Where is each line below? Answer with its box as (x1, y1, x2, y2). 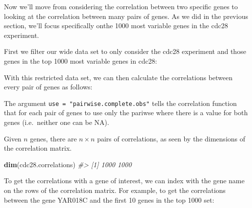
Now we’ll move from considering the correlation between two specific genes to (4, 1, 238, 11)
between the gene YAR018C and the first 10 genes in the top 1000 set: (4, 194, 214, 205)
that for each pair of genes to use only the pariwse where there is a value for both (4, 107, 248, 118)
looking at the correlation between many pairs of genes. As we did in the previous (4, 11, 248, 21)
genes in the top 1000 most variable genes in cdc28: (4, 55, 157, 66)
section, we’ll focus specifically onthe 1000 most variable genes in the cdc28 (4, 20, 228, 31)
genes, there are (30, 133, 77, 143)
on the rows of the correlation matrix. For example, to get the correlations (4, 185, 226, 195)
